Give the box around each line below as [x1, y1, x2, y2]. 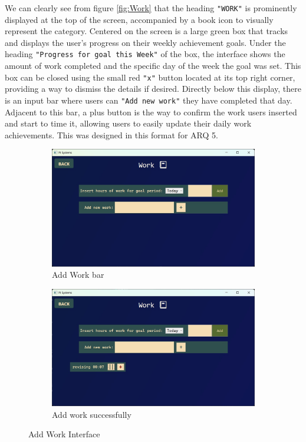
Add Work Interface [28, 428, 100, 440]
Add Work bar [52, 268, 104, 281]
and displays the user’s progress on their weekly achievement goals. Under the [5, 36, 286, 48]
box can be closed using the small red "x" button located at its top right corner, [5, 71, 295, 83]
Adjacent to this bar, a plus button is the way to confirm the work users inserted [5, 105, 297, 118]
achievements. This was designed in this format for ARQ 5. [5, 128, 218, 141]
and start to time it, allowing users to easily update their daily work [5, 117, 252, 129]
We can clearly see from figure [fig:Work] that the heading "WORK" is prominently [5, 2, 297, 14]
